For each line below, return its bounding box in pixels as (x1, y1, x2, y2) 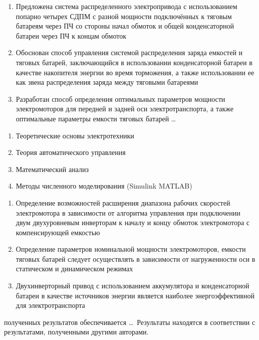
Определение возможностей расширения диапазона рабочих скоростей (16, 197, 230, 208)
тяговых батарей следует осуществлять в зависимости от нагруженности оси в (16, 253, 255, 264)
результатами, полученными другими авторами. (4, 326, 149, 337)
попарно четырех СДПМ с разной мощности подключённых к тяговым (16, 11, 232, 21)
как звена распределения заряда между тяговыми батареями (16, 77, 198, 87)
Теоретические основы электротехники (16, 130, 134, 140)
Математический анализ (16, 163, 89, 174)
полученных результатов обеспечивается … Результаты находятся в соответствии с (4, 316, 255, 327)
